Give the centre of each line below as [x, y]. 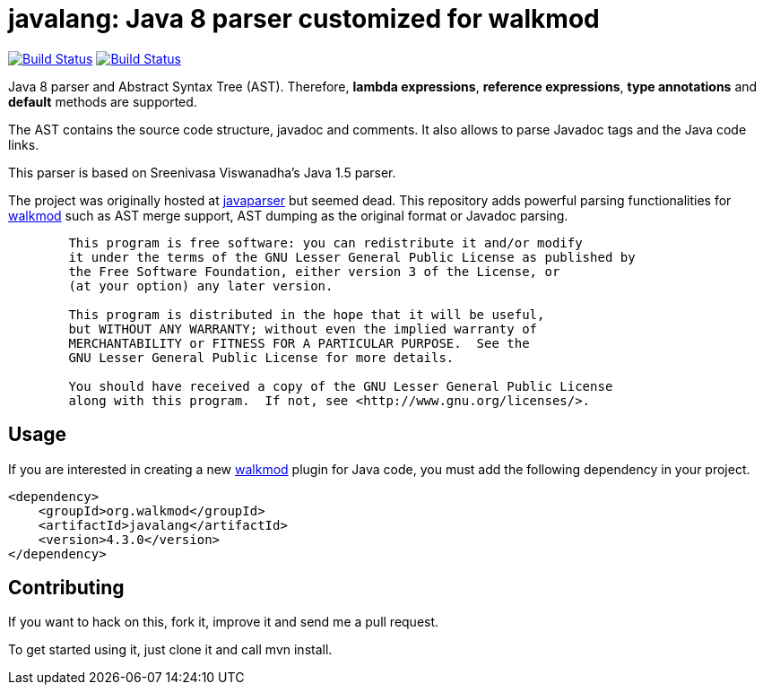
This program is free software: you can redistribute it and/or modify [325, 242]
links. [24, 144]
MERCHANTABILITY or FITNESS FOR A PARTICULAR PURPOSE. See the [299, 343]
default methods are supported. [103, 101]
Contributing [66, 588]
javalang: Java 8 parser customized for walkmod [304, 19]
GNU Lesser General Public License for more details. [261, 357]
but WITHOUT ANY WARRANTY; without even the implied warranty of [303, 329]
